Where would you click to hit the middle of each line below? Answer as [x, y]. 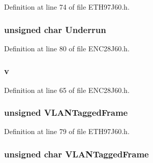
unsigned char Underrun [55, 29]
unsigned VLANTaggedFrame [66, 112]
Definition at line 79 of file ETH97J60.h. [67, 131]
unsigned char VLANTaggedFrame [76, 154]
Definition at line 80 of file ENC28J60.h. [67, 48]
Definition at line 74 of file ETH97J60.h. [67, 7]
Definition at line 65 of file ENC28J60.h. [67, 90]
